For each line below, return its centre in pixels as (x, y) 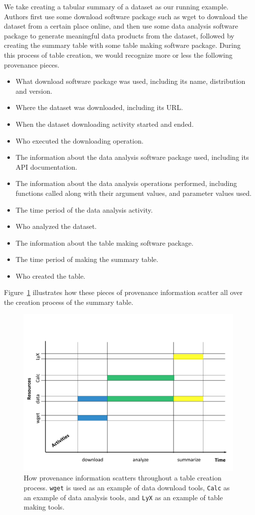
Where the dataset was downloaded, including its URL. (99, 107)
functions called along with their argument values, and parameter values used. (133, 193)
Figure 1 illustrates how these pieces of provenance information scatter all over (123, 292)
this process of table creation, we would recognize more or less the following (118, 55)
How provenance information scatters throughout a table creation (123, 478)
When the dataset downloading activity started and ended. (105, 124)
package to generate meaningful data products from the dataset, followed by (119, 35)
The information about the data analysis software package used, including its (132, 157)
